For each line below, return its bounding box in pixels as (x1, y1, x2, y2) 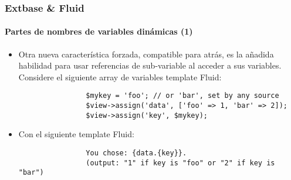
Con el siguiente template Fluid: (18, 128, 134, 140)
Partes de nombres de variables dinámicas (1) (5, 25, 193, 38)
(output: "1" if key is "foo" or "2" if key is (86, 158, 275, 167)
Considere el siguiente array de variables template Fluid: (18, 70, 222, 83)
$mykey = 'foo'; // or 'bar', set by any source (86, 91, 279, 100)
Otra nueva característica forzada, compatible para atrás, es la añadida (18, 47, 274, 60)
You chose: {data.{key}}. (86, 148, 187, 157)
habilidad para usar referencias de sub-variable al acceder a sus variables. (18, 59, 282, 72)
